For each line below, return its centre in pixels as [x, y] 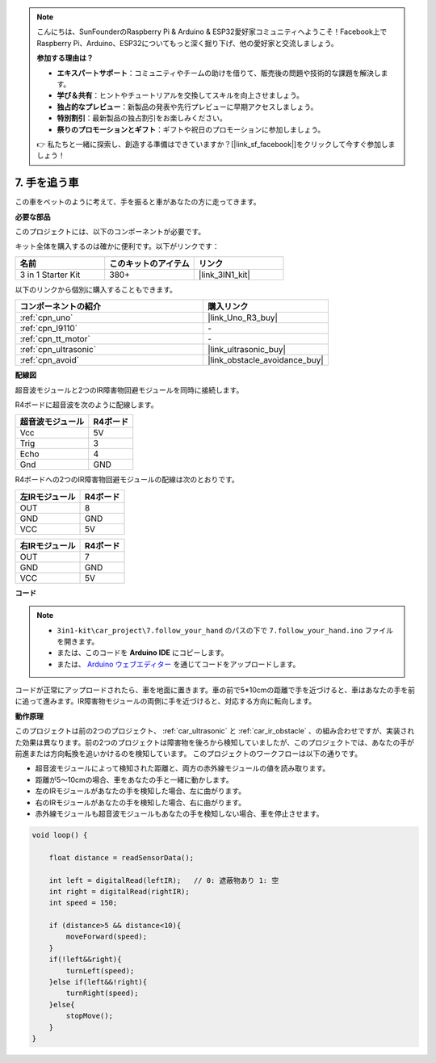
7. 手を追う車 [47, 183]
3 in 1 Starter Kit [50, 275]
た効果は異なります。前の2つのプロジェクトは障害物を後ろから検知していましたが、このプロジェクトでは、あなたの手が [215, 742]
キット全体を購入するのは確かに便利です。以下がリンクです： [117, 246]
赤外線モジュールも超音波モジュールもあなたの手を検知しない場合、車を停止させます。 [179, 813]
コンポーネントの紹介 [60, 307]
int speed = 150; [83, 903]
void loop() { [60, 835]
